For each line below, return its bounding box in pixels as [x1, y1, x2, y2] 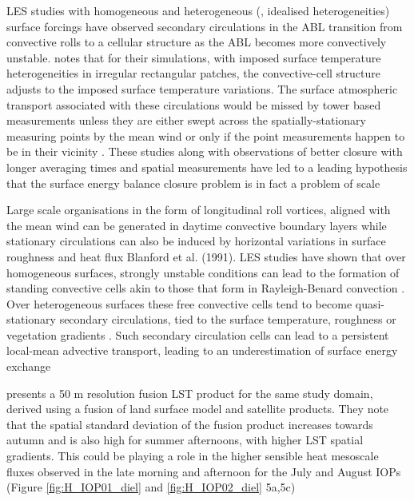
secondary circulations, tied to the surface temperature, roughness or [59, 311, 396, 328]
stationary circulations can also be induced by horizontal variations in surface [6, 233, 386, 249]
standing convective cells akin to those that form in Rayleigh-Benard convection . [6, 280, 405, 296]
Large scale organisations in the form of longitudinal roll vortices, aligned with [6, 201, 391, 218]
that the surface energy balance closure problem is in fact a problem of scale [6, 174, 380, 191]
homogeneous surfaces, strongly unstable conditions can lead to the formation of [6, 264, 400, 280]
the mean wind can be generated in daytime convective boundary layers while [6, 217, 387, 233]
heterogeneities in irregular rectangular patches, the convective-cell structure [6, 65, 380, 82]
